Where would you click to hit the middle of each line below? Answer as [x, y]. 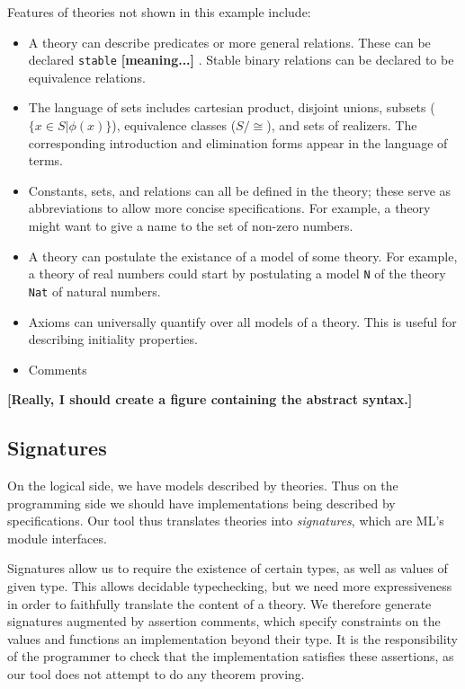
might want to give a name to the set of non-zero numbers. [191, 225]
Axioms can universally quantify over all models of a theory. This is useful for [242, 321]
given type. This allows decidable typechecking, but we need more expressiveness [230, 586]
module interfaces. [57, 538]
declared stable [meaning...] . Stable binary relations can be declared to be [241, 60]
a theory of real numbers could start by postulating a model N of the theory [237, 274]
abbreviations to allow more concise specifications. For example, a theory [229, 208]
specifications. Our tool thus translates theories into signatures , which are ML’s [226, 521]
